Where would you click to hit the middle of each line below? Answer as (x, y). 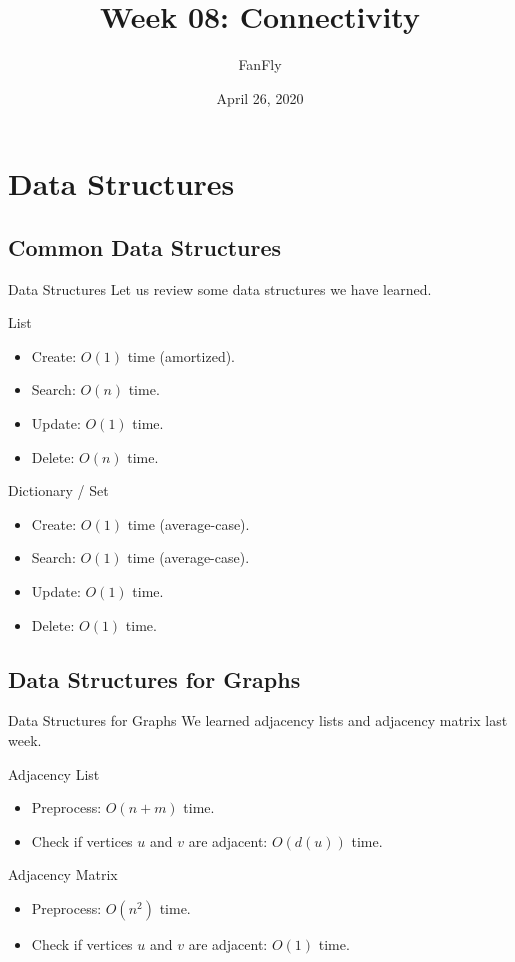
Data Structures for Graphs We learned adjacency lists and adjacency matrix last (258, 720)
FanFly (260, 64)
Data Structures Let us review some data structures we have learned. (220, 288)
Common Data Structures (144, 246)
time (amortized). (181, 355)
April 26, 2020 (260, 97)
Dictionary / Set (58, 490)
